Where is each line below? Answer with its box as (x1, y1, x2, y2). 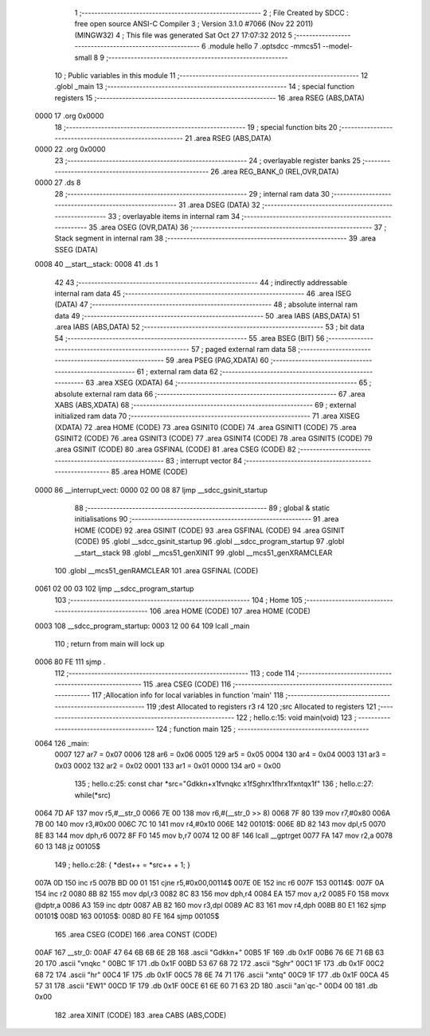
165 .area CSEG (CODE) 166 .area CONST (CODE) (54, 929, 218, 939)
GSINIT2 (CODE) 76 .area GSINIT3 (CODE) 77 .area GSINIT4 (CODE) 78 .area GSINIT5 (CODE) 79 (54, 434, 373, 444)
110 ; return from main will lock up (54, 639, 165, 648)
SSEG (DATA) (54, 244, 99, 254)
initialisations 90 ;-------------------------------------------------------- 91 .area (74, 514, 339, 524)
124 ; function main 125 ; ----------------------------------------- (155, 724, 369, 733)
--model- (322, 41, 353, 51)
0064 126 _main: (34, 739, 89, 749)
